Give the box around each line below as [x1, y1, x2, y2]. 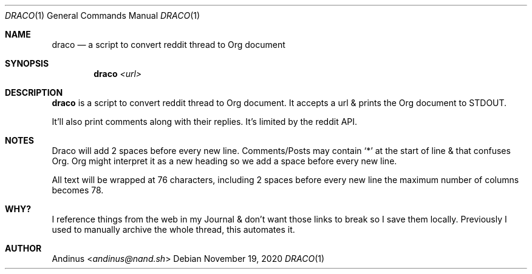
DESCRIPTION [5, 87, 63, 98]
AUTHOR [5, 243, 42, 253]
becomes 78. [52, 185, 104, 195]
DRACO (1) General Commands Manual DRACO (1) [5, 10, 200, 21]
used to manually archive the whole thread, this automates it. [52, 224, 295, 235]
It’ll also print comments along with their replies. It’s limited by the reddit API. [52, 116, 358, 127]
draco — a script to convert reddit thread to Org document [52, 39, 285, 50]
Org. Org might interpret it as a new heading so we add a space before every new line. [52, 156, 397, 166]
